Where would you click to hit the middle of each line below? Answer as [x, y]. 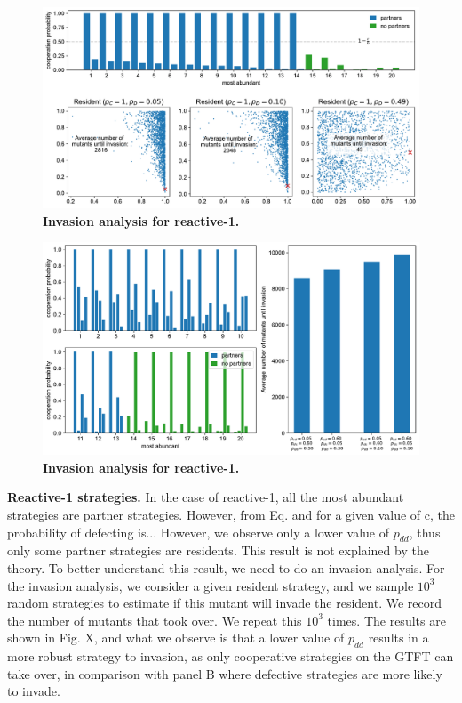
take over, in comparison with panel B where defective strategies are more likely [225, 673]
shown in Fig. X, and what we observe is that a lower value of [176, 638]
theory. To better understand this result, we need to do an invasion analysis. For [226, 567]
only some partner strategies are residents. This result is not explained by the [218, 550]
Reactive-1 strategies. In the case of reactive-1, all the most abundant [206, 497]
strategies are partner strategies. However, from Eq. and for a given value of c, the [231, 514]
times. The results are [386, 620]
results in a [398, 638]
